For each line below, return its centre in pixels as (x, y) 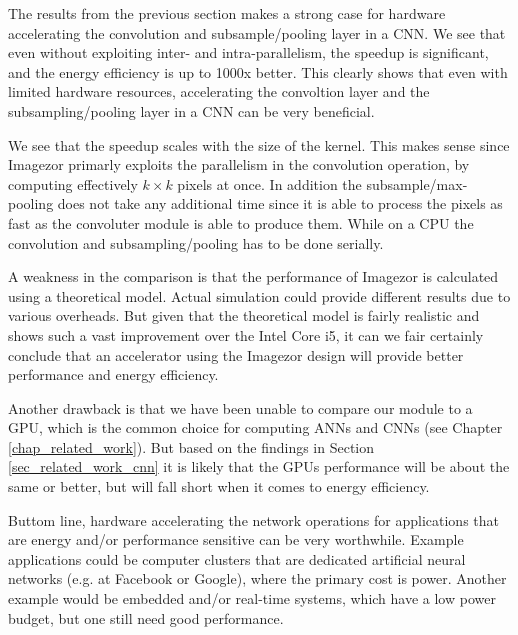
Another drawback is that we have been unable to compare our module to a (240, 407)
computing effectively (73, 183)
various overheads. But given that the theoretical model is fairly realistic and (244, 315)
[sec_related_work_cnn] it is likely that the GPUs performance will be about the (259, 466)
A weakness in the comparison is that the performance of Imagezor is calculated (253, 276)
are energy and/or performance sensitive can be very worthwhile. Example (236, 539)
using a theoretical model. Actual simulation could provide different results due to (259, 295)
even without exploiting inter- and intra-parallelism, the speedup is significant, (248, 52)
